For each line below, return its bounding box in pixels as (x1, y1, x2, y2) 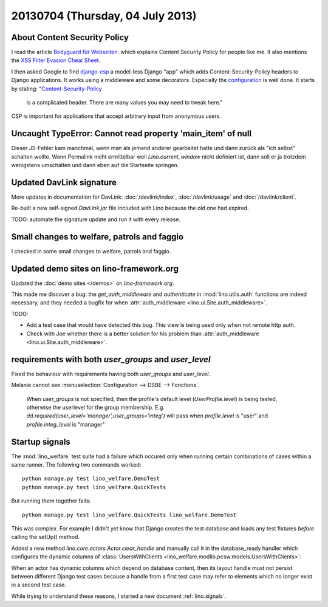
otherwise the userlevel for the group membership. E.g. (26, 404, 165, 411)
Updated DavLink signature (11, 177, 117, 188)
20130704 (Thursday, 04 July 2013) (11, 9, 197, 22)
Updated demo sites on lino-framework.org (11, 263, 179, 273)
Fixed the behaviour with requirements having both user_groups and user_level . (11, 370, 211, 377)
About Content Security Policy (11, 32, 129, 43)
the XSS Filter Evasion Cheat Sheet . (11, 57, 101, 64)
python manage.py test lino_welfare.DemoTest (22, 475, 160, 482)
